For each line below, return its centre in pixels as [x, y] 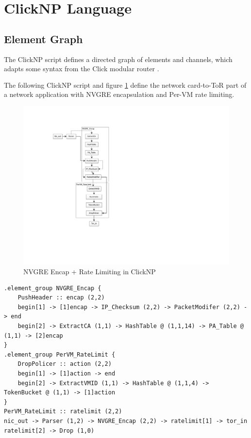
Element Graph [43, 39]
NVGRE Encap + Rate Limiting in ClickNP [90, 272]
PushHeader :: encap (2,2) [61, 298]
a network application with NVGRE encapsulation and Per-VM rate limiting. [119, 94]
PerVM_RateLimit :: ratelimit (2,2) [63, 412]
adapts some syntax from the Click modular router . [82, 69]
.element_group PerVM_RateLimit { [60, 354]
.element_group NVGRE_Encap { [53, 288]
